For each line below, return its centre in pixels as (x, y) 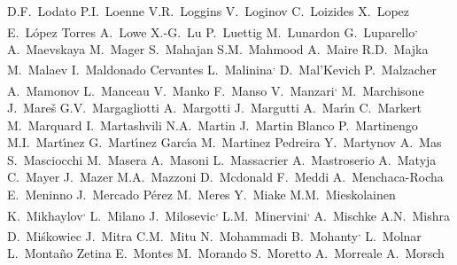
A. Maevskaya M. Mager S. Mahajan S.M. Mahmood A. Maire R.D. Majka (218, 48)
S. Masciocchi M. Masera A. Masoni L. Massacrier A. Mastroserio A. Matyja (222, 159)
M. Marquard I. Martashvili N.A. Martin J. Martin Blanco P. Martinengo (213, 125)
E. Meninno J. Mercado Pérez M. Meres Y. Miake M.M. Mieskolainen (201, 194)
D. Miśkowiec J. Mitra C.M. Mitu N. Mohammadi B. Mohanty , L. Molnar (214, 234)
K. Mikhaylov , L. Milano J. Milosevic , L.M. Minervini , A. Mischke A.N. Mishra (228, 214)
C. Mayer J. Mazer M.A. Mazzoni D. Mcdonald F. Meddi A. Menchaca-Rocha (225, 177)
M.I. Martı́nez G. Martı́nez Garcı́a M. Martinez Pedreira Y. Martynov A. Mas (225, 142)
